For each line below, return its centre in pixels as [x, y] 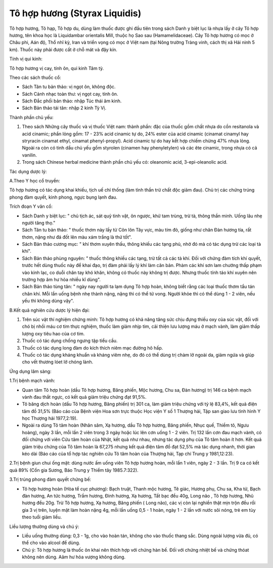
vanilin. [30, 155]
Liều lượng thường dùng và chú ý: [44, 526]
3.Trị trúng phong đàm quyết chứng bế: [50, 479]
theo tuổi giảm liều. [42, 517]
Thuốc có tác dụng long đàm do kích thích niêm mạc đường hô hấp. [93, 348]
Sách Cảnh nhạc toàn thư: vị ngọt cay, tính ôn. [70, 94]
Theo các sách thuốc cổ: [35, 77]
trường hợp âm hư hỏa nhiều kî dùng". [61, 280]
